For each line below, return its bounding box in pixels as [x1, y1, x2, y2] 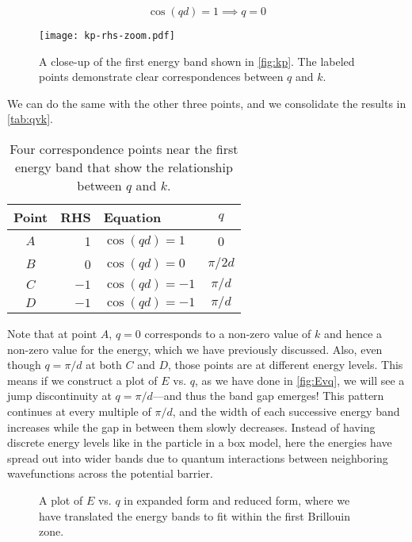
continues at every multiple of [7, 403, 151, 419]
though [7, 356, 41, 373]
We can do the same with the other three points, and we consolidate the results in [7, 94, 406, 111]
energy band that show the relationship [14, 158, 233, 177]
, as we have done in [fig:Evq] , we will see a [194, 371, 405, 388]
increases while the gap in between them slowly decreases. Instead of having [7, 418, 376, 435]
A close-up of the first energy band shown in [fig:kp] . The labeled [39, 52, 355, 69]
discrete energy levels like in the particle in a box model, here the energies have [7, 434, 392, 451]
